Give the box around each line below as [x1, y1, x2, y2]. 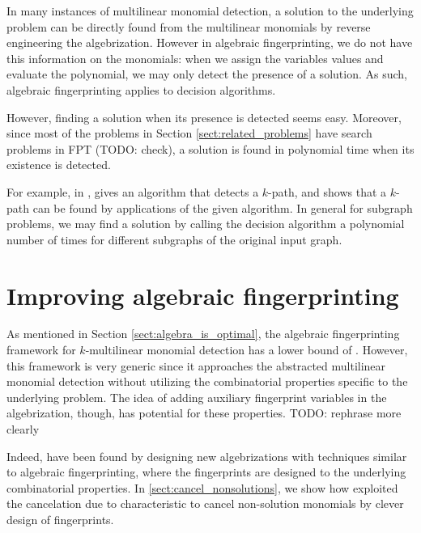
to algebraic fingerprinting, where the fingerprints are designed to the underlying [6, 463, 406, 480]
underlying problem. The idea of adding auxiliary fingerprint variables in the [6, 388, 387, 405]
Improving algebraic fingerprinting [6, 278, 399, 311]
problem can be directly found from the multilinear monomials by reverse [6, 18, 371, 35]
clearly [6, 421, 40, 437]
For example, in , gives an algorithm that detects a [6, 183, 259, 200]
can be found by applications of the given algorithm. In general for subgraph [32, 199, 413, 216]
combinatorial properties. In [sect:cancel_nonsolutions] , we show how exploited [6, 479, 398, 496]
